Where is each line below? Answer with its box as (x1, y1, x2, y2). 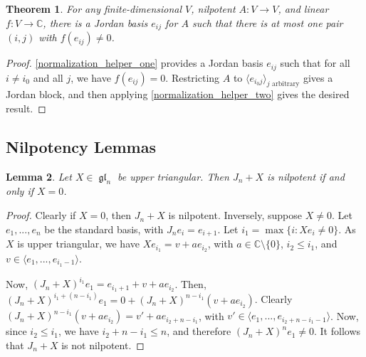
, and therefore (167, 324, 231, 339)
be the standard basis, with (44, 221, 164, 236)
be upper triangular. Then (117, 169, 229, 183)
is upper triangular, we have (17, 236, 140, 251)
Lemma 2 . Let (6, 169, 72, 183)
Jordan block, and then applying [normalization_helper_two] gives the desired (6, 87, 350, 102)
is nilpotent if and (267, 169, 345, 183)
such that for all (280, 55, 350, 70)
